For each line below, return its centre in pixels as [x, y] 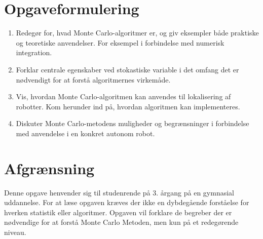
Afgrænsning [49, 168]
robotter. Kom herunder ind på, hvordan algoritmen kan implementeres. [128, 106]
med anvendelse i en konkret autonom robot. [85, 133]
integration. [34, 52]
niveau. [15, 232]
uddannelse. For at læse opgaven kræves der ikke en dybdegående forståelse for [127, 202]
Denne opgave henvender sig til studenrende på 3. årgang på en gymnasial [119, 192]
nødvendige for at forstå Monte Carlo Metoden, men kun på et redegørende [121, 222]
